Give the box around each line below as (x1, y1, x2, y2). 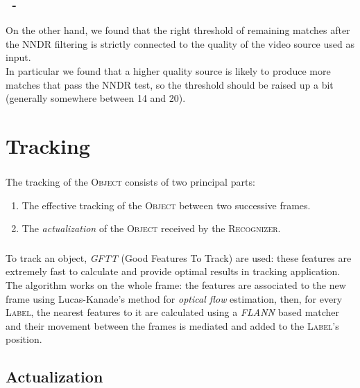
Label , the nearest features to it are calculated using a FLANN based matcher (6, 305, 340, 319)
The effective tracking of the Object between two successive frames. (22, 197, 311, 212)
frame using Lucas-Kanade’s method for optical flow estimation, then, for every (6, 291, 343, 306)
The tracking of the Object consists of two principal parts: (6, 175, 255, 189)
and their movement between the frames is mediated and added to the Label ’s (6, 318, 339, 333)
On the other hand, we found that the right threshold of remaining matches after (6, 23, 350, 37)
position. (6, 332, 42, 346)
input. (6, 50, 31, 64)
